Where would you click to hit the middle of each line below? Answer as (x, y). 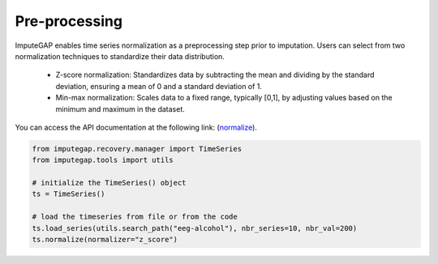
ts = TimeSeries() (69, 194)
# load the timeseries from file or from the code (135, 217)
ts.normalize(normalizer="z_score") (105, 239)
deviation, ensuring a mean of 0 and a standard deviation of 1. (159, 86)
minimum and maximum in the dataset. (120, 109)
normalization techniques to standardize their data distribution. (120, 56)
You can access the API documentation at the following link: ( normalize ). (136, 127)
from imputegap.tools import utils (103, 160)
